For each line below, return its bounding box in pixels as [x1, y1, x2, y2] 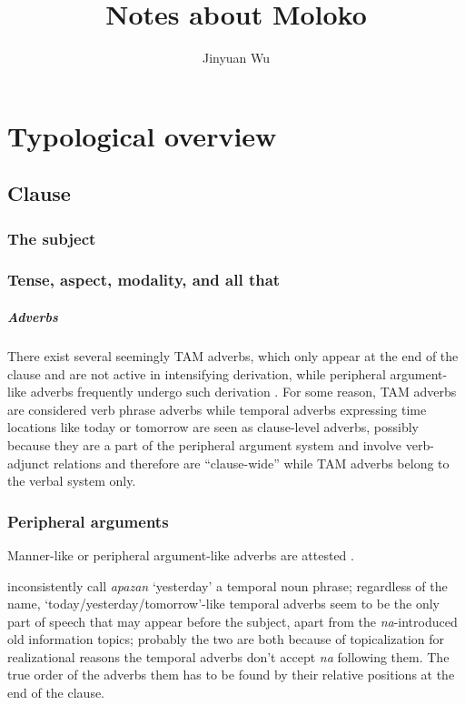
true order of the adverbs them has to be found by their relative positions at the [7, 665, 455, 684]
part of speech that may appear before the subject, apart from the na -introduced [7, 611, 458, 630]
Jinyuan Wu [202, 48, 271, 67]
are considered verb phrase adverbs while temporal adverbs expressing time [7, 399, 427, 418]
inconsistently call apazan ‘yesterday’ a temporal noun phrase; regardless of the [7, 576, 448, 595]
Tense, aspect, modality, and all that [7, 268, 281, 291]
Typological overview [7, 116, 277, 154]
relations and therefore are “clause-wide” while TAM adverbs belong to [53, 453, 450, 472]
